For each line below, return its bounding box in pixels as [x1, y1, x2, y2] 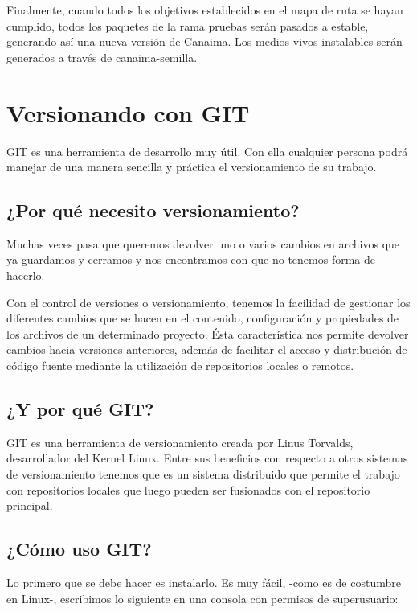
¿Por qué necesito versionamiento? [6, 198, 300, 223]
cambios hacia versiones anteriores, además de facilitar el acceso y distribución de [6, 341, 407, 358]
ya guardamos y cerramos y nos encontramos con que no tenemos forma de [6, 251, 376, 268]
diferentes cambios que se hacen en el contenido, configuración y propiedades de [6, 310, 399, 327]
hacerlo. [6, 267, 45, 284]
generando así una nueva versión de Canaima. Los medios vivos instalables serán [6, 33, 403, 50]
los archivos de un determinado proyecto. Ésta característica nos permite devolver [6, 325, 409, 342]
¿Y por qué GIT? [6, 396, 154, 421]
